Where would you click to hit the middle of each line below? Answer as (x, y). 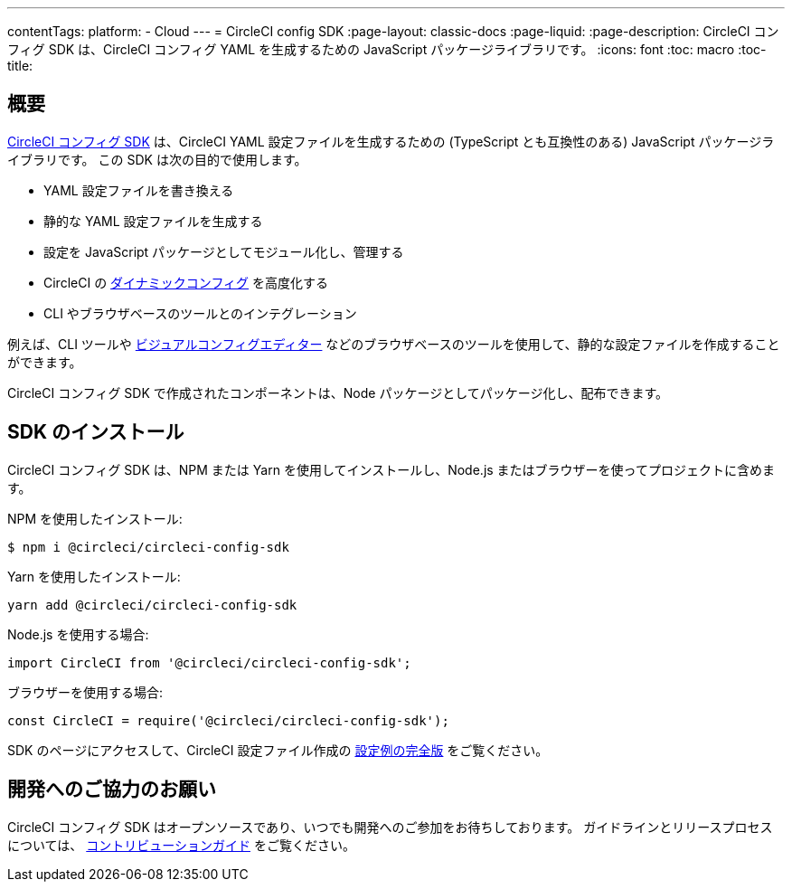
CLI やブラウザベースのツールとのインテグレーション (200, 313)
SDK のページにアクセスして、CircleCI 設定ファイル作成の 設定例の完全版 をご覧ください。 (278, 750)
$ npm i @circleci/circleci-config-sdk (148, 547)
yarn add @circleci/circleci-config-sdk (152, 605)
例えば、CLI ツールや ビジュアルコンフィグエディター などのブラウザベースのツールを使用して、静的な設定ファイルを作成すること (394, 344)
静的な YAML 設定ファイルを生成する (153, 221)
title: (20, 66)
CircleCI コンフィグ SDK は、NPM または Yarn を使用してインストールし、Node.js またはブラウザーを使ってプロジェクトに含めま (391, 469)
